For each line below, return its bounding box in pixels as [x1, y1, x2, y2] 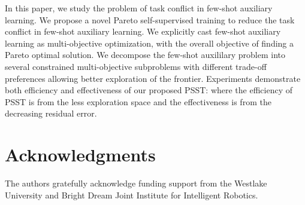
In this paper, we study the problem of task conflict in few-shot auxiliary [5, 2, 273, 14]
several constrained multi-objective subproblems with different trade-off [5, 60, 267, 72]
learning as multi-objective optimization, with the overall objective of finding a [5, 36, 294, 49]
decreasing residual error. [5, 107, 97, 120]
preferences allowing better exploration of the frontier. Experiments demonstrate [5, 72, 301, 84]
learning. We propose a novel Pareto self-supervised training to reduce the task [5, 13, 295, 26]
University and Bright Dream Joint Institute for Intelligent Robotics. [5, 188, 258, 201]
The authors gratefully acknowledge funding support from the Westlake [5, 177, 267, 189]
